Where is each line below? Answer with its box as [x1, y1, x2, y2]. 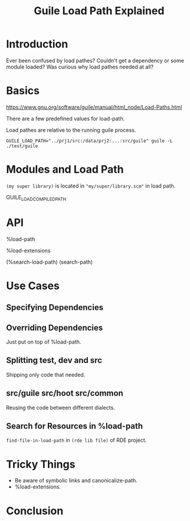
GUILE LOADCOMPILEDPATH [6, 193, 67, 202]
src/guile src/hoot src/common [6, 389, 124, 399]
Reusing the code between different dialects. [6, 404, 115, 411]
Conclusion [6, 504, 64, 517]
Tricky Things [6, 457, 76, 471]
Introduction [6, 37, 68, 51]
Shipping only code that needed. [6, 371, 86, 378]
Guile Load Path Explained [34, 4, 165, 18]
